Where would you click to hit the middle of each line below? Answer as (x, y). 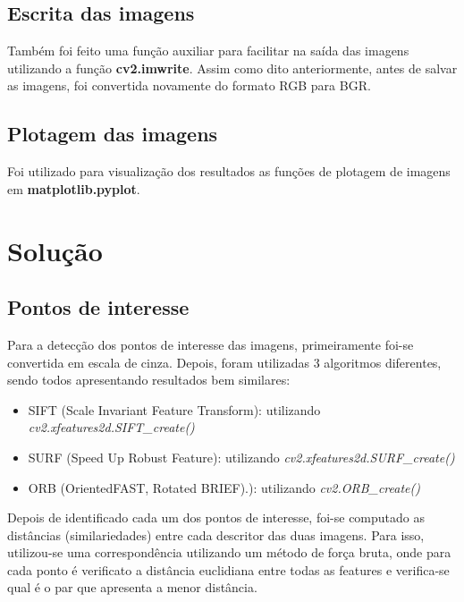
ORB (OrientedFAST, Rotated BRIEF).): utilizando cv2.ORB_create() (224, 487)
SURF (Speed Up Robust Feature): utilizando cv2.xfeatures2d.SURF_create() (241, 457)
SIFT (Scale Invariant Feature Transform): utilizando (174, 409)
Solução (55, 250)
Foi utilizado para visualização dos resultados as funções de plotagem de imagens (229, 171)
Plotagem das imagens (113, 134)
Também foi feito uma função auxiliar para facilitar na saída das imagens (208, 51)
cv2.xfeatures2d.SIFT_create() (111, 427)
